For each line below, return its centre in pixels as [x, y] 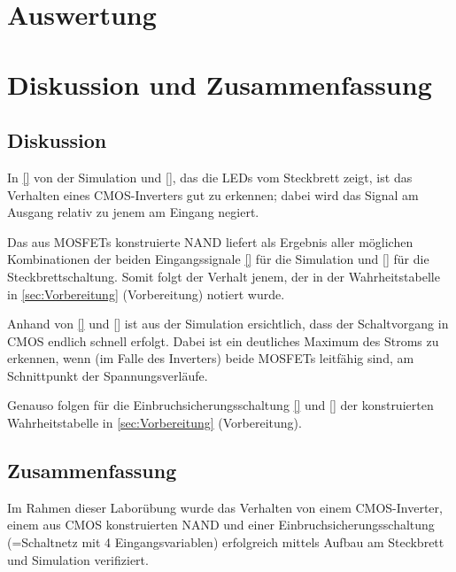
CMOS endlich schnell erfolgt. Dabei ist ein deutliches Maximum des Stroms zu [223, 340]
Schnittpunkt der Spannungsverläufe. [108, 375]
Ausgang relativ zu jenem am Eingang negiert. [133, 212]
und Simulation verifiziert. [78, 559]
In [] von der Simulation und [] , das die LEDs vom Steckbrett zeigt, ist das [210, 177]
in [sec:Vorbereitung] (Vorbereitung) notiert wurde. [146, 294]
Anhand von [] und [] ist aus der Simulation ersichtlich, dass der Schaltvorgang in [228, 324]
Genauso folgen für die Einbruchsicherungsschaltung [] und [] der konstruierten [220, 405]
